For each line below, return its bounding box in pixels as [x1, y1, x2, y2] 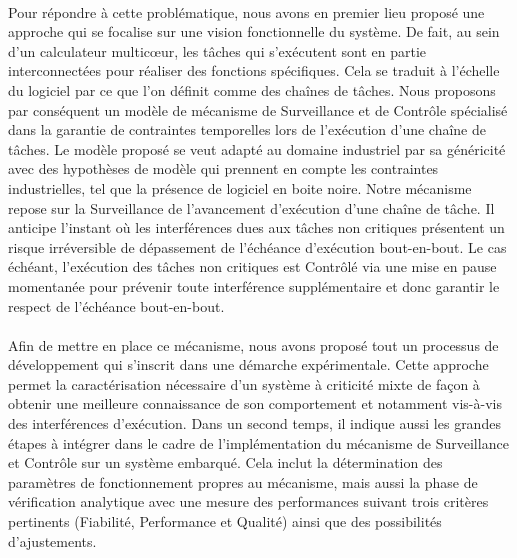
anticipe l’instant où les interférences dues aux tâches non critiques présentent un [8, 217, 505, 238]
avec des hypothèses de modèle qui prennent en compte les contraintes [8, 158, 439, 179]
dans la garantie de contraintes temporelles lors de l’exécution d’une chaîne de [8, 119, 487, 140]
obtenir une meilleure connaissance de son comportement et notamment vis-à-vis [8, 393, 502, 414]
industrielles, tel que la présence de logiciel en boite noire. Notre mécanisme [8, 177, 472, 198]
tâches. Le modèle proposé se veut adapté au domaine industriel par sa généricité [8, 138, 506, 159]
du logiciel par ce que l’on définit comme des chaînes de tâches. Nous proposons [8, 79, 496, 100]
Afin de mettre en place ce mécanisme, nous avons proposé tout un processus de [8, 334, 499, 355]
